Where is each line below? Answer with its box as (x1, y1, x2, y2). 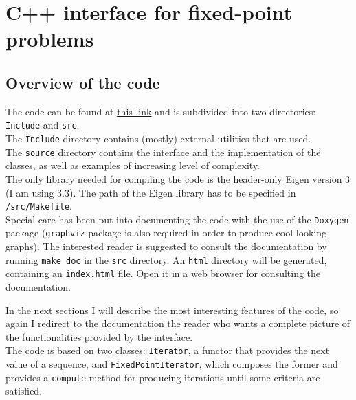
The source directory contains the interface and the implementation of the (5, 144, 321, 159)
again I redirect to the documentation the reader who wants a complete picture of (5, 316, 351, 331)
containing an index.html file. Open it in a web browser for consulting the (5, 266, 321, 280)
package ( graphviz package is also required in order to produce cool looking (5, 225, 327, 240)
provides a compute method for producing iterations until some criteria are (5, 370, 320, 384)
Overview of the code (5, 71, 160, 93)
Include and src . (5, 118, 80, 132)
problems (5, 25, 94, 53)
